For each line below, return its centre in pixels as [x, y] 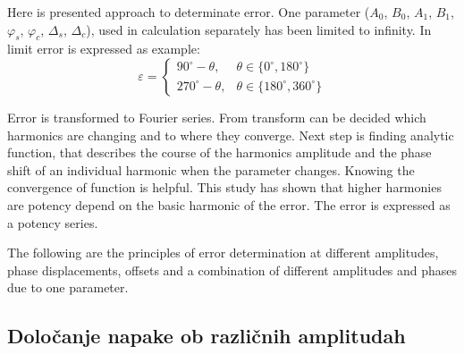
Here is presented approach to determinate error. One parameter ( [189, 12]
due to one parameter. [68, 287]
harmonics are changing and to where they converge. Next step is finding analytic [231, 135]
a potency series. [53, 222]
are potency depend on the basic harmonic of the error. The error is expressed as [229, 204]
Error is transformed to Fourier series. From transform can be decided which [217, 117]
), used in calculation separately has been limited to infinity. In [259, 29]
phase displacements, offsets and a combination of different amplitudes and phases [232, 270]
